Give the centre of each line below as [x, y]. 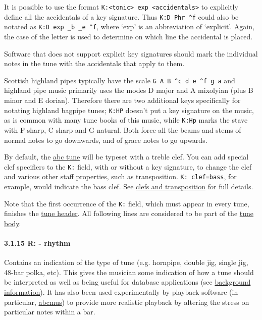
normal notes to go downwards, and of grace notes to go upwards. [106, 140]
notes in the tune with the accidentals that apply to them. [94, 63]
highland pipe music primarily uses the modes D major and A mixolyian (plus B [129, 90]
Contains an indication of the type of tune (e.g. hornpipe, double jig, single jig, [126, 262]
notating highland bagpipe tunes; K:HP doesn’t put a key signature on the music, [129, 110]
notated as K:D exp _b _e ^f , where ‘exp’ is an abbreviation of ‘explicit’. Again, [129, 26]
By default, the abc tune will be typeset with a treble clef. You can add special [126, 157]
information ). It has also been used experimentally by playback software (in [121, 292]
